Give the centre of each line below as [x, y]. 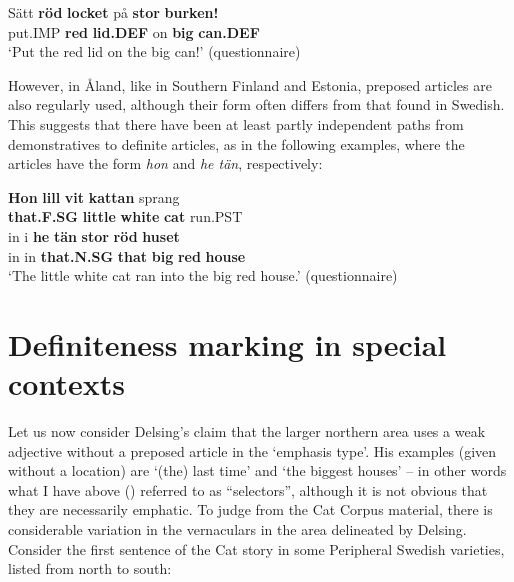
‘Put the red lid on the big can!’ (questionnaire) [154, 51]
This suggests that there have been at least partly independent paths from [236, 123]
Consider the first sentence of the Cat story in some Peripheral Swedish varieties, [256, 548]
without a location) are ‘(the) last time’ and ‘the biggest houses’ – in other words [257, 470]
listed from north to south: [90, 568]
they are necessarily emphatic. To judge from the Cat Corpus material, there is [250, 509]
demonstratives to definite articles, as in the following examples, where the [236, 143]
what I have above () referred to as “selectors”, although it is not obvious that [248, 489]
